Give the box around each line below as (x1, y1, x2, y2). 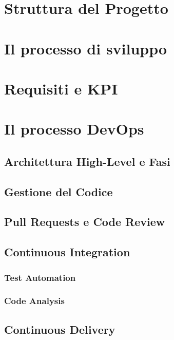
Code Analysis (4, 294, 65, 307)
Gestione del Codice (4, 183, 113, 199)
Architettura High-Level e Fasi (4, 153, 170, 169)
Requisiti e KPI (4, 78, 118, 99)
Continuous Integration (4, 244, 130, 260)
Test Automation (4, 271, 76, 284)
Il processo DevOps (4, 118, 144, 139)
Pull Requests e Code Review (4, 214, 165, 230)
